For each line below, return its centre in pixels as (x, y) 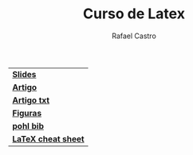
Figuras (27, 113)
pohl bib (28, 126)
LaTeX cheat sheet (49, 138)
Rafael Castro (134, 36)
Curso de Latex (134, 14)
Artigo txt (31, 100)
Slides (24, 74)
